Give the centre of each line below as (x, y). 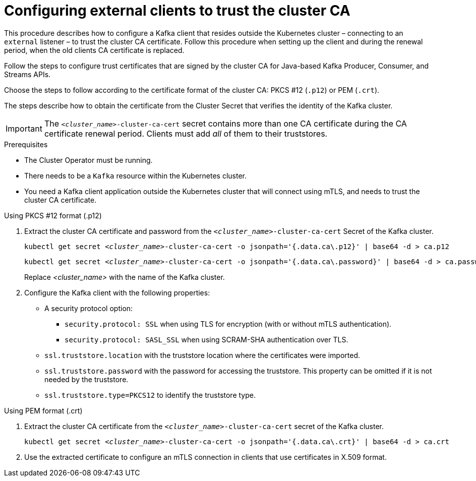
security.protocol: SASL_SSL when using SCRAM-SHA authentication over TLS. (206, 339)
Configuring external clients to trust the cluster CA (177, 11)
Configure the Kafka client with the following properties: (117, 292)
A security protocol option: (89, 308)
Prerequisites (26, 144)
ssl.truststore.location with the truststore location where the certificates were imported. (202, 355)
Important (24, 128)
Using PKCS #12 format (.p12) (53, 215)
